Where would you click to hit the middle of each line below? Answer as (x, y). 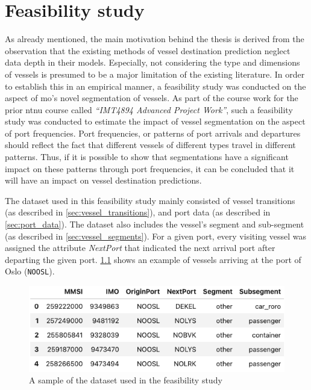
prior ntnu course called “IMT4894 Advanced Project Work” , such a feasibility (149, 109)
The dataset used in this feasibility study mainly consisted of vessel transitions (150, 200)
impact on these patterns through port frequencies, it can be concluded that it (150, 168)
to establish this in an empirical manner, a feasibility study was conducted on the (155, 86)
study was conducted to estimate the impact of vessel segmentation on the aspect (155, 121)
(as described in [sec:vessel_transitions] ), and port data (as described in (138, 212)
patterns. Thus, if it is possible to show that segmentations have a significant (147, 157)
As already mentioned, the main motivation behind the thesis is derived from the (155, 39)
